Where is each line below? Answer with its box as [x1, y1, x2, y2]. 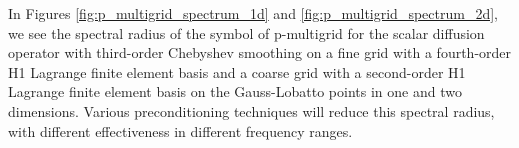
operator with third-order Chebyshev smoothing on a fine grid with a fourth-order [8, 42, 512, 63]
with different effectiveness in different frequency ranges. [8, 120, 353, 141]
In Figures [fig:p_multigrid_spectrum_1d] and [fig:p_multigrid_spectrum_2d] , [8, 3, 498, 23]
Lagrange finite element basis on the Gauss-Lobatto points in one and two [8, 81, 462, 102]
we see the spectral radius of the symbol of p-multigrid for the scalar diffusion [8, 22, 485, 43]
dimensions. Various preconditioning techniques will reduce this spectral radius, [8, 100, 495, 121]
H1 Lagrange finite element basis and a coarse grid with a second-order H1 [8, 61, 466, 82]
